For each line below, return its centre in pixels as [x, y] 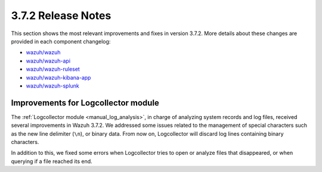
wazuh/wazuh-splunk [53, 86]
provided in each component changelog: [61, 41]
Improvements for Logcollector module [85, 103]
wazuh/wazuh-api [48, 61]
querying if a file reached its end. [52, 161]
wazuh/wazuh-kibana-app [58, 77]
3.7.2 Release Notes [61, 15]
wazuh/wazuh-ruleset [53, 69]
